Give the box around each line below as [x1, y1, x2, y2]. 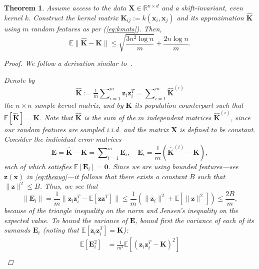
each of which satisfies [4, 161, 71, 172]
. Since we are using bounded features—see [108, 161, 238, 172]
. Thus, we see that [39, 181, 98, 191]
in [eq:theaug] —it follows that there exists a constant [26, 171, 187, 181]
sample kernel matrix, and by [34, 99, 123, 110]
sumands [4, 225, 30, 235]
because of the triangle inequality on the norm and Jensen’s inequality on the [4, 205, 238, 216]
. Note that [39, 112, 73, 122]
